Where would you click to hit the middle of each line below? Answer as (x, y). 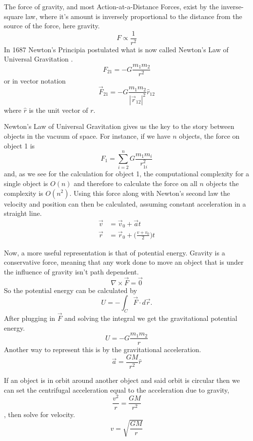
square (14, 16)
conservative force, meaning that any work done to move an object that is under (124, 262)
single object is (26, 183)
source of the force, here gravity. (52, 26)
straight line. (23, 213)
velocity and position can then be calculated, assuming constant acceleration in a (125, 203)
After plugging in (30, 318)
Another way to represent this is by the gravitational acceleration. (103, 349)
